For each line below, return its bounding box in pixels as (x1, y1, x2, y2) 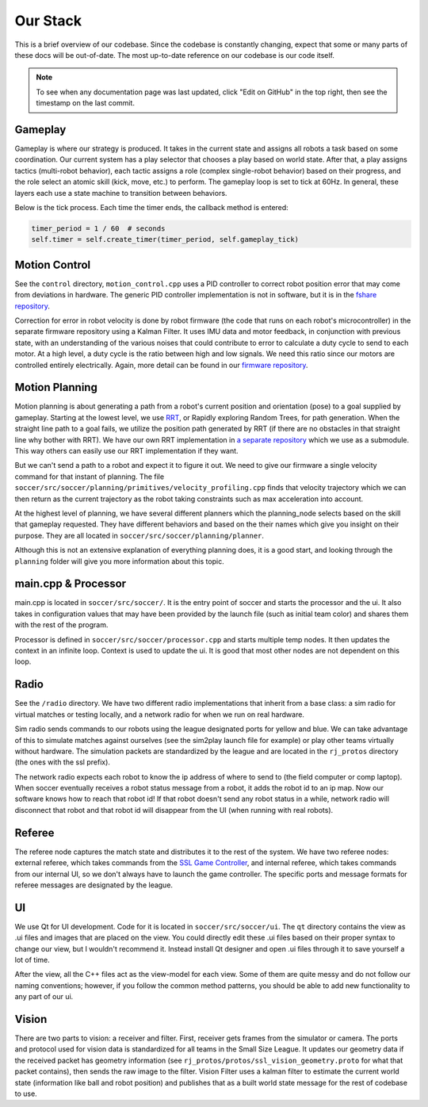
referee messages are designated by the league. (14, 880, 174, 890)
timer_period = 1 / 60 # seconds (31, 224, 166, 233)
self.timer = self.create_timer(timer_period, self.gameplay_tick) (31, 235, 300, 244)
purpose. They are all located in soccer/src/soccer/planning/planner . (14, 531, 265, 540)
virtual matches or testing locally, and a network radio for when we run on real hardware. (14, 710, 305, 719)
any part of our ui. (14, 992, 74, 1002)
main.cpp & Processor (14, 577, 127, 591)
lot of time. (14, 956, 51, 964)
